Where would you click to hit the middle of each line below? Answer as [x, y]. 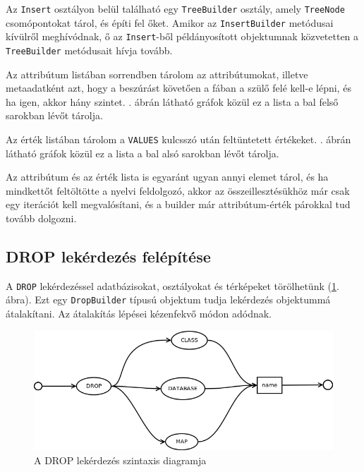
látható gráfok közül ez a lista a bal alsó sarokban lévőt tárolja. [142, 153]
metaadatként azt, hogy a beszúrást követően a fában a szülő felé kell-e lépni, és [178, 88]
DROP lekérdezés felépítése [108, 256]
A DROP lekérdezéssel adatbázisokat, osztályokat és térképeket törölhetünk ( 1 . [172, 285]
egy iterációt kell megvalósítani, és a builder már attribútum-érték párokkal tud [178, 204]
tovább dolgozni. [41, 218]
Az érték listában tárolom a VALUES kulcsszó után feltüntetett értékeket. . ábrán [178, 139]
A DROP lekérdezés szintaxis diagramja [120, 460]
